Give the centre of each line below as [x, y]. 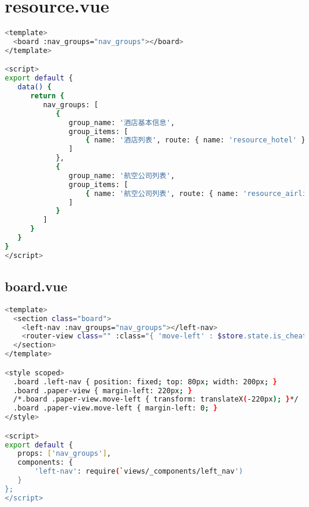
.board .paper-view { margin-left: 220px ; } [103, 391]
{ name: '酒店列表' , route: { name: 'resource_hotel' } [196, 140]
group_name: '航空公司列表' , [122, 175]
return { [47, 96]
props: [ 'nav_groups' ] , [64, 454]
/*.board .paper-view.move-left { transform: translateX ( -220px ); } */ [156, 399]
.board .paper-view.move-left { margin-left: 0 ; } [115, 408]
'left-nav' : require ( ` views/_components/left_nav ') [139, 472]
